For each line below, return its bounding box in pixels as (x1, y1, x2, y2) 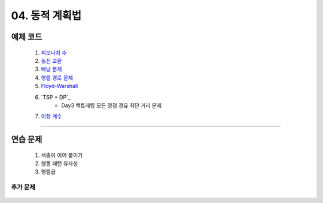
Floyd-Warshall (41, 83, 78, 90)
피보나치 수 (41, 49, 67, 56)
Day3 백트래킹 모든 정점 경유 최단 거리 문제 (61, 102, 161, 109)
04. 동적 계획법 (11, 9, 82, 22)
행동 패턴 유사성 (41, 160, 78, 167)
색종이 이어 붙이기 (41, 152, 83, 159)
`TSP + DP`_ (41, 93, 71, 101)
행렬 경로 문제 (41, 74, 74, 81)
